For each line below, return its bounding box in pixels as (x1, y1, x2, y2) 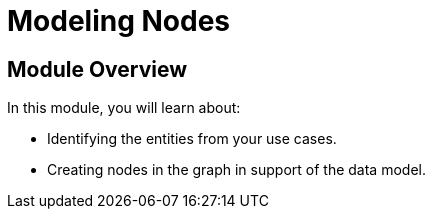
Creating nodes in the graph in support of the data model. (47, 161, 426, 179)
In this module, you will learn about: (7, 99, 241, 117)
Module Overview (7, 56, 188, 82)
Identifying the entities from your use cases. (47, 130, 337, 148)
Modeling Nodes (7, 4, 231, 38)
